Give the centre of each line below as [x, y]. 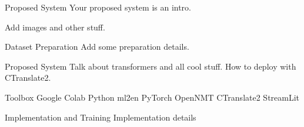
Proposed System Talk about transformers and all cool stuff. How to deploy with [151, 66]
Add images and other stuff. [55, 27]
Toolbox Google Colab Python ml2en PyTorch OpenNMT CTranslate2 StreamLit [152, 97]
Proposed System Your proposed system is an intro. [98, 7]
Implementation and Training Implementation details [101, 117]
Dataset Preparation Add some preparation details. [97, 47]
